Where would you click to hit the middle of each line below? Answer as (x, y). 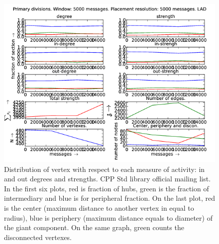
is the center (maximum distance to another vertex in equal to (99, 207)
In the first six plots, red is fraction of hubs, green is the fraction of (107, 188)
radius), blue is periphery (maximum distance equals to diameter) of (108, 217)
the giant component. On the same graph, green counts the (94, 227)
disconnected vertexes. (38, 237)
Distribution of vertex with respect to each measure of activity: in (105, 169)
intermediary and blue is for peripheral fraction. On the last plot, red (109, 198)
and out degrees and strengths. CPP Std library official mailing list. (108, 179)
